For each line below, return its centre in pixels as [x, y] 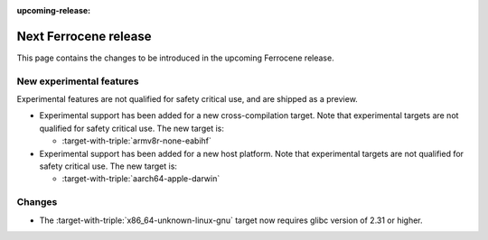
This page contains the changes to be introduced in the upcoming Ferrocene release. [175, 58]
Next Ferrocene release [84, 36]
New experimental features [78, 81]
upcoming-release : [54, 10]
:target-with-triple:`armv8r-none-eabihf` [137, 141]
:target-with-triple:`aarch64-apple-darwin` [141, 179]
